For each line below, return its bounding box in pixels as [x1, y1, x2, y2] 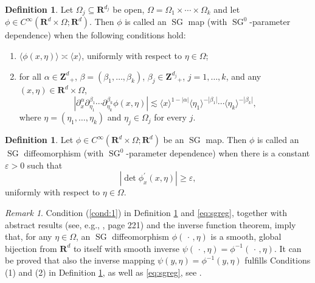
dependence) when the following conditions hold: [5, 29, 186, 41]
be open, [112, 3, 145, 15]
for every [154, 111, 187, 124]
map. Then [206, 133, 247, 146]
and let [213, 3, 240, 15]
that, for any [5, 230, 52, 243]
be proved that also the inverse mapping [5, 254, 155, 267]
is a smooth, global [210, 230, 282, 243]
